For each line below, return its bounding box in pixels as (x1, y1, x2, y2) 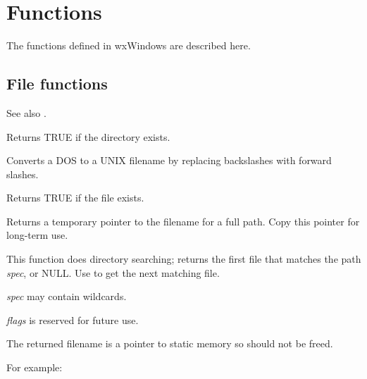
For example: (6, 360, 63, 375)
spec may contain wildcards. (6, 289, 127, 304)
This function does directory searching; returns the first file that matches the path (6, 251, 361, 266)
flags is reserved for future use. (6, 312, 139, 327)
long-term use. (6, 228, 68, 242)
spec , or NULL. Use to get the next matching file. (6, 265, 220, 280)
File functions (6, 73, 108, 94)
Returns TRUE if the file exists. (6, 190, 144, 205)
